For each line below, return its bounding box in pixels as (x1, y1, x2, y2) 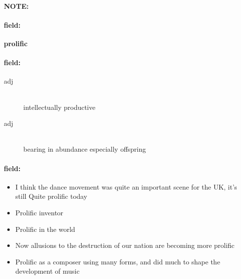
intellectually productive (23, 102, 96, 112)
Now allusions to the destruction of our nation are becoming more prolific (15, 240, 235, 250)
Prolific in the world (15, 224, 75, 234)
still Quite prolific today (15, 191, 87, 201)
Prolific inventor (15, 207, 64, 217)
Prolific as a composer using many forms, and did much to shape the (15, 256, 220, 266)
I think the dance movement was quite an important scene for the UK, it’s (15, 181, 237, 192)
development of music (15, 266, 80, 276)
